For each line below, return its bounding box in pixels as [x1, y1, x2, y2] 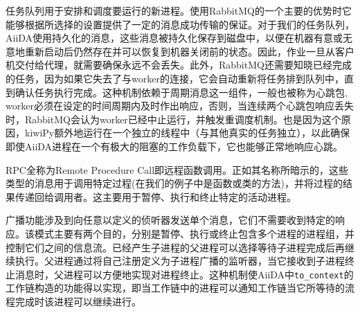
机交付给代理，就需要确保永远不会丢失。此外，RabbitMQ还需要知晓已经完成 [6, 57, 352, 72]
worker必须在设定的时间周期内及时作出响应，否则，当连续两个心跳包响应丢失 [6, 98, 354, 113]
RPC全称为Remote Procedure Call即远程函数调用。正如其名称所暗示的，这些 [6, 162, 349, 177]
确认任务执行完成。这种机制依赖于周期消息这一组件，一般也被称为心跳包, [15, 84, 348, 99]
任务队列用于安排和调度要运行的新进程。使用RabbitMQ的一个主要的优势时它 [6, 3, 352, 17]
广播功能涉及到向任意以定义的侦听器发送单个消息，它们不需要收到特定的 [6, 213, 335, 227]
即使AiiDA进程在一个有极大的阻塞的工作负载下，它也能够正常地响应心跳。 [6, 138, 343, 153]
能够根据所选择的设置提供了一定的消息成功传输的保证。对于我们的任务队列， [6, 17, 354, 31]
